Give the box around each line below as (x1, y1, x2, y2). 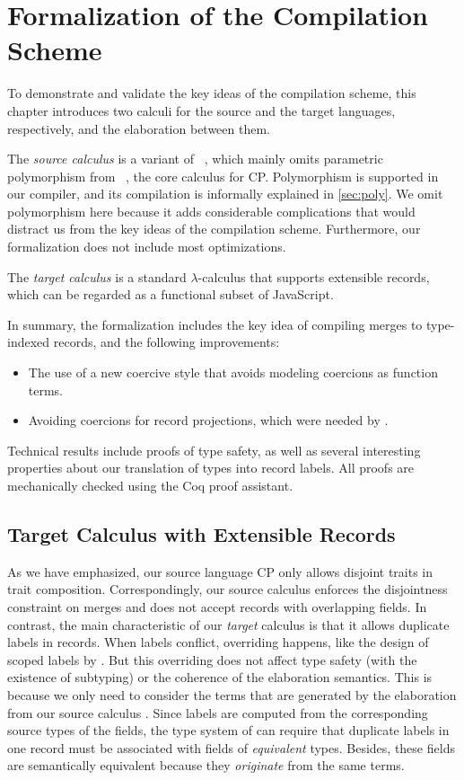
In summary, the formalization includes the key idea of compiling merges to (7, 315, 423, 333)
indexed (7, 332, 50, 351)
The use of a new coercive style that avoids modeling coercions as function (28, 363, 438, 382)
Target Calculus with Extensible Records (7, 519, 396, 547)
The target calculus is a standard (7, 267, 187, 286)
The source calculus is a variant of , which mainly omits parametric (7, 149, 383, 168)
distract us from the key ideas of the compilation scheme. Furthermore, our (7, 219, 421, 238)
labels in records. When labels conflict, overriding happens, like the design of (7, 633, 429, 651)
